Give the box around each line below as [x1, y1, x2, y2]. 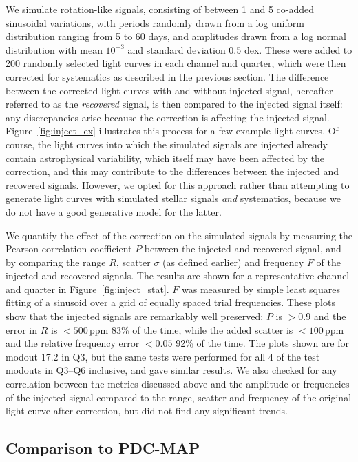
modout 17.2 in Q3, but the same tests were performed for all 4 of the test [6, 349, 320, 363]
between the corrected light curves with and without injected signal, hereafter [6, 83, 333, 97]
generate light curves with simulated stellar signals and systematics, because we [6, 191, 341, 205]
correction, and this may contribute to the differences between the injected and [6, 164, 339, 179]
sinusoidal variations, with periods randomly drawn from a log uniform [6, 15, 304, 30]
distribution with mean [6, 42, 103, 57]
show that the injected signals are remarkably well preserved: [6, 309, 264, 323]
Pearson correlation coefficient [6, 241, 132, 256]
